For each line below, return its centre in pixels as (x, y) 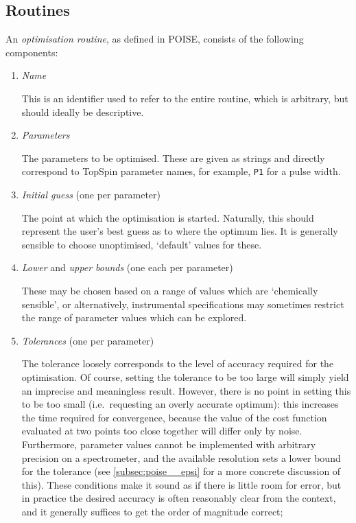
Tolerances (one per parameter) (88, 340)
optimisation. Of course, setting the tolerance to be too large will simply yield (185, 376)
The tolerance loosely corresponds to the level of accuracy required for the (178, 363)
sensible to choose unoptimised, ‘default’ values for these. (142, 244)
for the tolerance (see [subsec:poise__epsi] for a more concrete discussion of (181, 471)
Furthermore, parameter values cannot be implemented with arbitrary (169, 444)
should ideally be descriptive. (83, 112)
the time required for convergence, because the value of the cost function (174, 417)
